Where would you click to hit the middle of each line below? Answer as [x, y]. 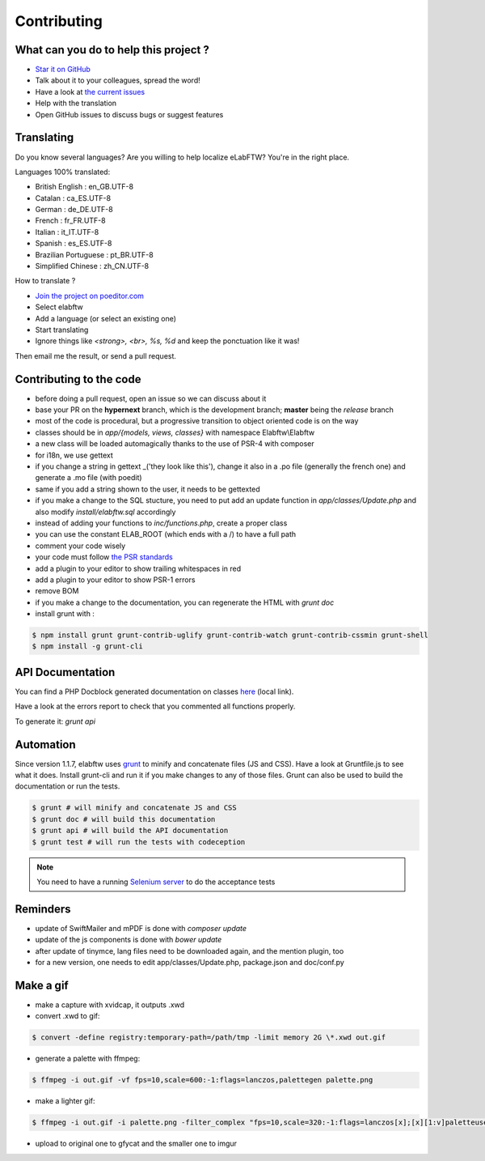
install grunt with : [65, 614]
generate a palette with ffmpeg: [88, 1059]
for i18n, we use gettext [74, 455]
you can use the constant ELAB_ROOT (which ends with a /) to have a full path [166, 534]
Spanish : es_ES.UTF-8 [74, 244]
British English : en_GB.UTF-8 [84, 187]
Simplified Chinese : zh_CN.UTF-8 [92, 266]
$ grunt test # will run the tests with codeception [139, 842]
